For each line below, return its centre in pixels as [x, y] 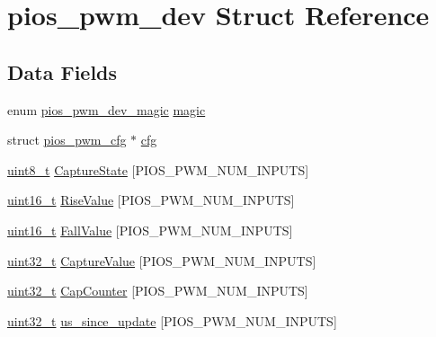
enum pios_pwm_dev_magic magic [107, 109]
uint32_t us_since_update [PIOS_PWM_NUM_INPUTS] [172, 320]
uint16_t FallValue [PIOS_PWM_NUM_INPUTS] [150, 230]
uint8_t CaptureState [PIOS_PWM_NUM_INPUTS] [158, 169]
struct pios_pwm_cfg [67, 140]
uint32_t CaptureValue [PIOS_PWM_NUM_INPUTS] [162, 260]
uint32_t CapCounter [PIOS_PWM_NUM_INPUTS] [158, 291]
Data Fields [62, 71]
